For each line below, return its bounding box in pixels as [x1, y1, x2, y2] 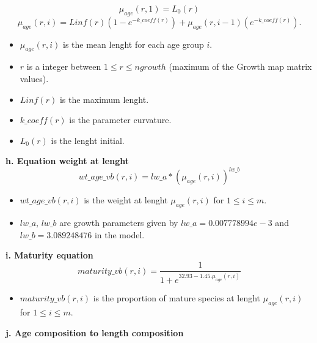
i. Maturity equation [5, 249, 93, 262]
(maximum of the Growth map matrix [169, 60, 312, 73]
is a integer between [26, 60, 101, 73]
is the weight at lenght [84, 194, 168, 206]
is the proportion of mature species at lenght [93, 292, 261, 304]
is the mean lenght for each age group [63, 37, 204, 50]
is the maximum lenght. [59, 92, 149, 105]
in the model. [94, 228, 145, 241]
